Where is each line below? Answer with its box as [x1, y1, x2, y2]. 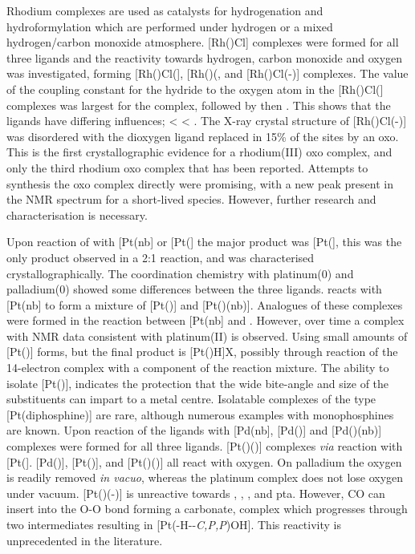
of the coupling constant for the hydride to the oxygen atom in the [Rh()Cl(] [6, 80, 384, 97]
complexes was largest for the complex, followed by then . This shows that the [6, 96, 391, 113]
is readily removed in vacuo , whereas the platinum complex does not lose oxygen [6, 469, 404, 486]
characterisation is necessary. [6, 206, 148, 223]
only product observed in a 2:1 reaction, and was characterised [6, 249, 315, 265]
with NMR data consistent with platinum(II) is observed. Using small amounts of [6, 327, 408, 344]
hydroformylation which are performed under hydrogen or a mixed [6, 18, 333, 34]
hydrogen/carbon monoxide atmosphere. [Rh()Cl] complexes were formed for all [6, 34, 399, 51]
